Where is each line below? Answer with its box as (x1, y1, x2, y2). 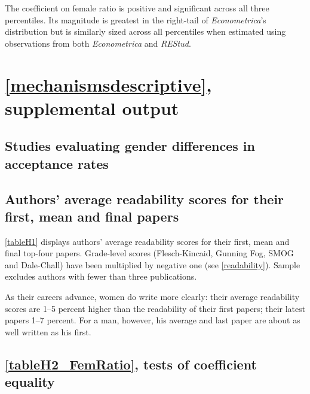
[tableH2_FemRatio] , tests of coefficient (5, 354, 257, 373)
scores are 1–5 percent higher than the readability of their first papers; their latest (5, 302, 306, 314)
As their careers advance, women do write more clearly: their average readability (5, 290, 300, 303)
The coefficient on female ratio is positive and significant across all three (5, 2, 269, 14)
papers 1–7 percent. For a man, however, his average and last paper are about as (5, 314, 300, 326)
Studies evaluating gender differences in (5, 137, 255, 155)
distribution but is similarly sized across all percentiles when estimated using (5, 25, 286, 38)
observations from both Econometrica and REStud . (5, 37, 191, 49)
